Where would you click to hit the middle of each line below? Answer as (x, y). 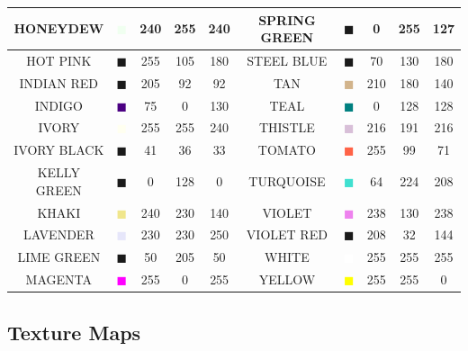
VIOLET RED (287, 234)
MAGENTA (59, 279)
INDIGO (58, 105)
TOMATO (287, 150)
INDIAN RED (59, 82)
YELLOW (287, 279)
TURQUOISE (287, 180)
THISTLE (287, 127)
